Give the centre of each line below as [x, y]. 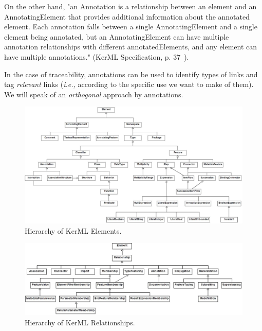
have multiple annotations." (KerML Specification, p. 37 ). [97, 56]
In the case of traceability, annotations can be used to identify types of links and [131, 74]
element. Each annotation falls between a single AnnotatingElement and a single [131, 27]
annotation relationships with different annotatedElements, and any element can [131, 47]
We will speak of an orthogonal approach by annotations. [94, 94]
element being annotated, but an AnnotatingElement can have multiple [117, 36]
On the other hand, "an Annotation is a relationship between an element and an [130, 6]
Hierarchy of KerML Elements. [73, 230]
